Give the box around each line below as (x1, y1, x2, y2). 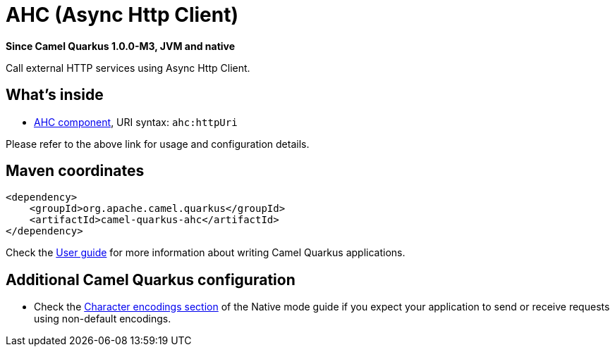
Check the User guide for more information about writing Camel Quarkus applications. (6, 246, 406, 259)
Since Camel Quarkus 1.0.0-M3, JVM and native (6, 39, 236, 52)
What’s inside (6, 86, 104, 104)
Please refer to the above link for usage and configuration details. (6, 137, 310, 150)
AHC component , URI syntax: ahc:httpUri (34, 115, 238, 128)
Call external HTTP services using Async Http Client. (6, 61, 250, 74)
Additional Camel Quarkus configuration (6, 270, 296, 289)
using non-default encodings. (34, 313, 171, 325)
